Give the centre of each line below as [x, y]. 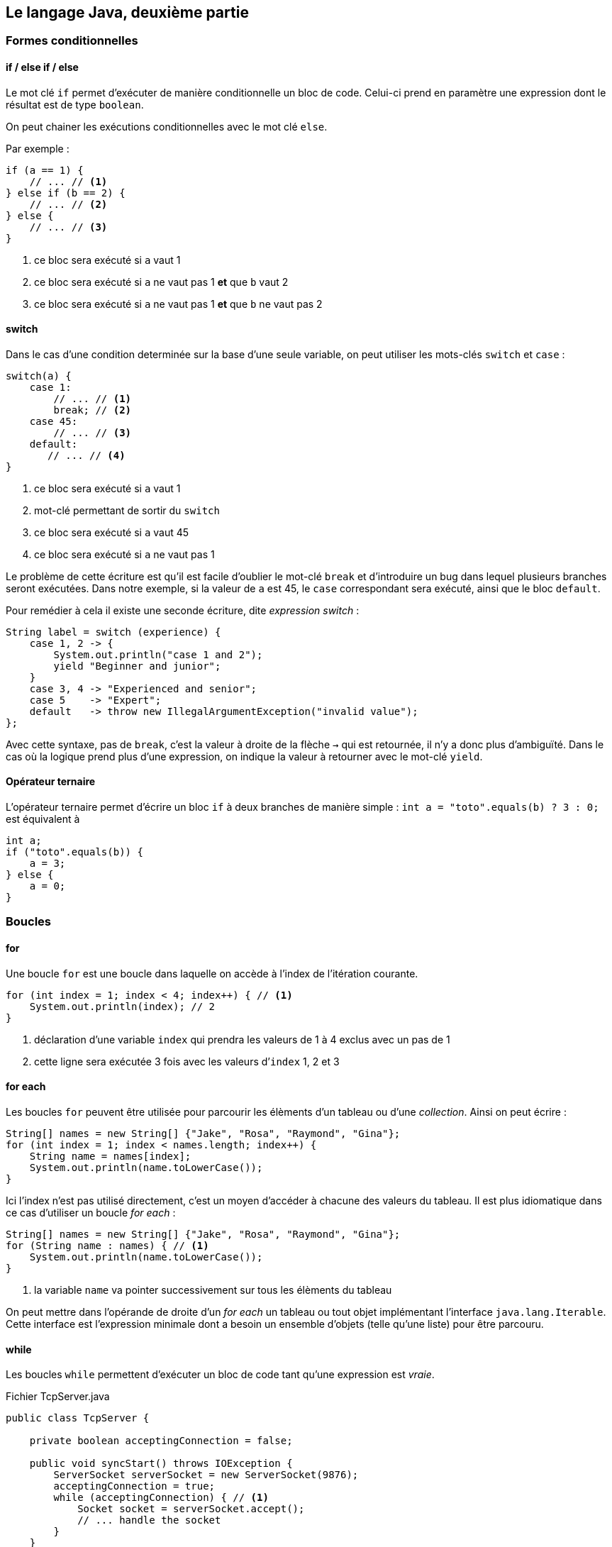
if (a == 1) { [45, 170]
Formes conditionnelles [72, 41]
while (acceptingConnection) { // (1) [161, 1498]
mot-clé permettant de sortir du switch [127, 510]
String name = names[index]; [110, 1156]
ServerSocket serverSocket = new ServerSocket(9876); [206, 1475]
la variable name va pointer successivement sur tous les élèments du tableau [213, 1290]
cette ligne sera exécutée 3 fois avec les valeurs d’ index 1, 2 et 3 [187, 1061]
